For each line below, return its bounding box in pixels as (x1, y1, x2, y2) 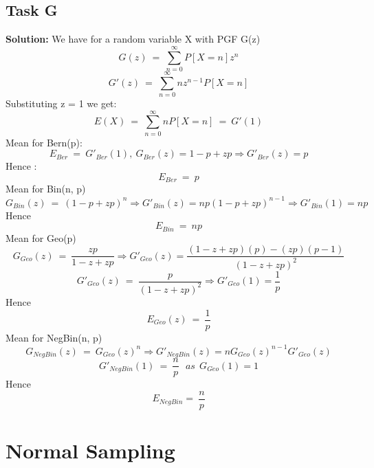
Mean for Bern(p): (5, 135, 82, 149)
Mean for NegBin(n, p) (5, 330, 102, 344)
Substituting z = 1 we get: (5, 96, 117, 111)
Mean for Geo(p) (5, 230, 76, 245)
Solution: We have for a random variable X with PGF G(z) (5, 32, 261, 46)
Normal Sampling (5, 436, 175, 465)
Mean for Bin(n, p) (5, 181, 86, 196)
